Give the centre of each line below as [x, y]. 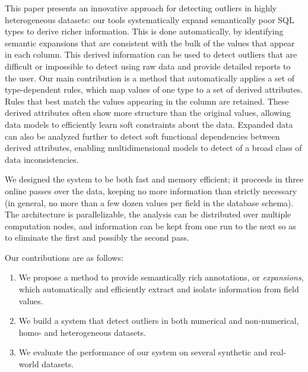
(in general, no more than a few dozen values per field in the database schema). [149, 202]
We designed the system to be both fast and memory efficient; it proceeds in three [154, 179]
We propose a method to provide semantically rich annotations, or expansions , [161, 277]
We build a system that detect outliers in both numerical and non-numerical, [159, 321]
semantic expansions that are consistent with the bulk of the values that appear [150, 42]
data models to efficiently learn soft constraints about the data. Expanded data [149, 124]
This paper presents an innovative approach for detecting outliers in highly [141, 8]
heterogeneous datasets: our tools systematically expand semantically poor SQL [150, 19]
